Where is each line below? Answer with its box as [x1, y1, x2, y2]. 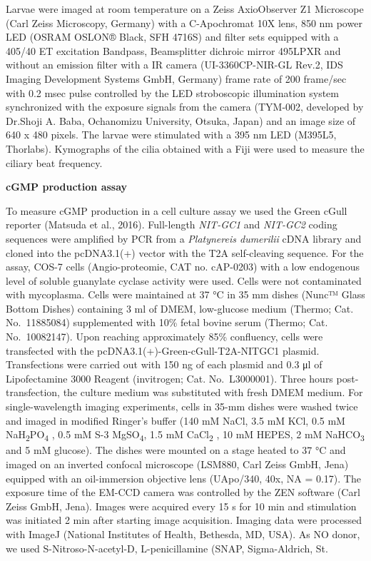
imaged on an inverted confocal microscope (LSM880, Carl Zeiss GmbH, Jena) [6, 456, 349, 471]
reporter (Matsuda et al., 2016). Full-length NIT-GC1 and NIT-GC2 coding [6, 217, 337, 232]
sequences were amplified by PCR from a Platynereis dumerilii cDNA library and [6, 231, 362, 246]
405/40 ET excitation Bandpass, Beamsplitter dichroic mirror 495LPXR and [6, 43, 341, 58]
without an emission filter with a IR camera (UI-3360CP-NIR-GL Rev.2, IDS [6, 57, 343, 72]
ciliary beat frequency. [6, 155, 103, 170]
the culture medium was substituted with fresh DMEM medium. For [63, 385, 363, 400]
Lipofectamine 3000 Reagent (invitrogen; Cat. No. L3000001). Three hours [6, 370, 333, 385]
